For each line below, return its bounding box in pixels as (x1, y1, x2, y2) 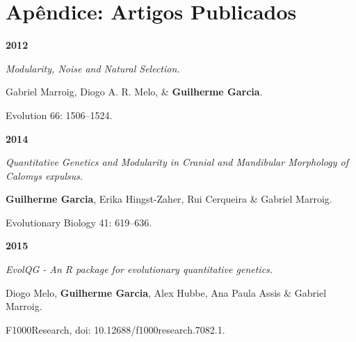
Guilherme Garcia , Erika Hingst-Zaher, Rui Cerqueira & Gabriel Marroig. (6, 192, 332, 206)
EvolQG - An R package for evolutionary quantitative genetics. (6, 262, 273, 277)
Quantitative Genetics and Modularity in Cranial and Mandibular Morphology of (6, 155, 348, 169)
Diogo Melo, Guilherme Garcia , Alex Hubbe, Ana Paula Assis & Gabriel (6, 285, 327, 300)
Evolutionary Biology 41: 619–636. (6, 215, 152, 229)
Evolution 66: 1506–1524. (6, 107, 113, 122)
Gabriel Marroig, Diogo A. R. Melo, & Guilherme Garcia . (6, 84, 263, 99)
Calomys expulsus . (6, 168, 83, 182)
